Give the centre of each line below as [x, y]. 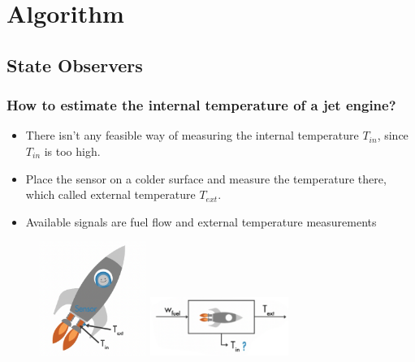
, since [393, 135]
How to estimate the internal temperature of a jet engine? [201, 105]
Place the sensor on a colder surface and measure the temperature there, [206, 178]
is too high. [72, 151]
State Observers [75, 65]
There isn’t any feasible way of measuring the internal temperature [192, 135]
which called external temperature [110, 194]
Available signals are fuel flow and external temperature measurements [201, 221]
